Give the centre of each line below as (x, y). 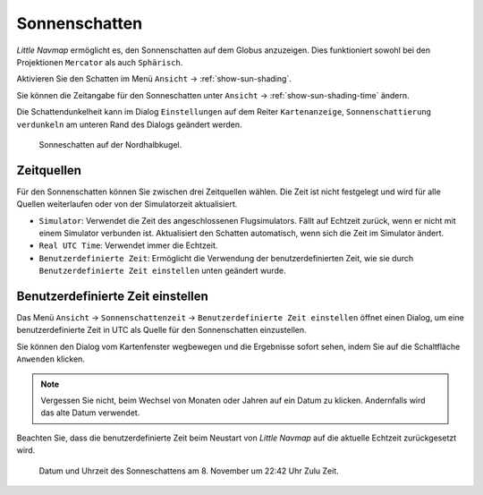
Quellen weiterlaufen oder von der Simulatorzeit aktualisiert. (127, 204)
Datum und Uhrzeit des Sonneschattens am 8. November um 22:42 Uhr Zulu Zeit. (189, 471)
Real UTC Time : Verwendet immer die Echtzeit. (128, 245)
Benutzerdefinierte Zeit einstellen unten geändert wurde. (162, 271)
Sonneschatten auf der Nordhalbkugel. (110, 144)
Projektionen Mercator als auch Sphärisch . (100, 62)
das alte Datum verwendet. (90, 413)
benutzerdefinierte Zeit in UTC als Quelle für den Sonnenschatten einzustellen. (161, 330)
